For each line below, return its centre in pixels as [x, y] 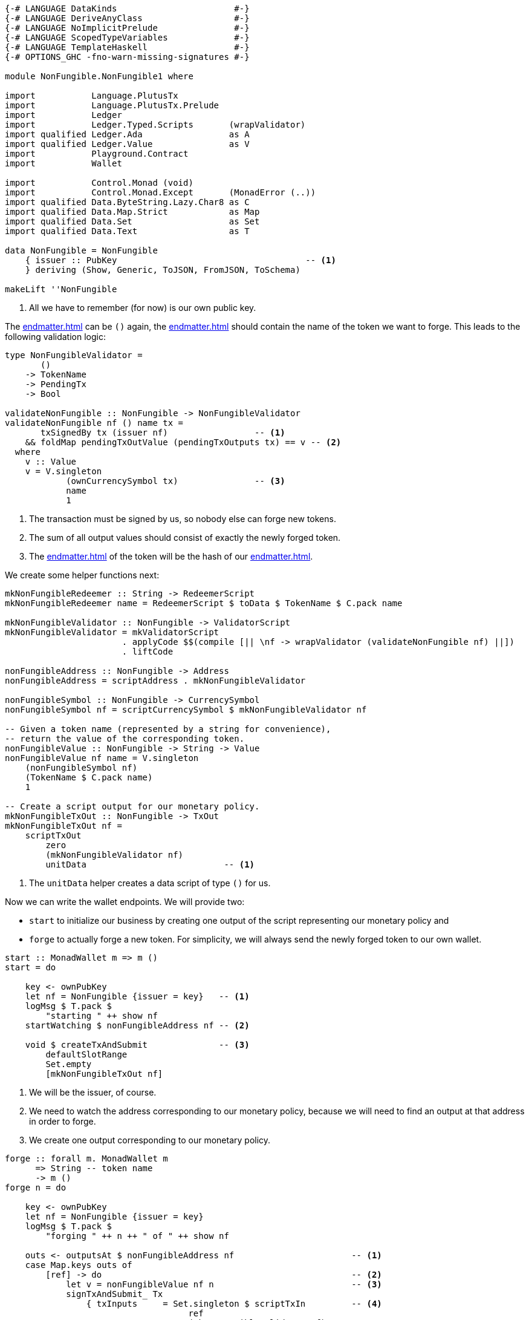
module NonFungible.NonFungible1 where [99, 76]
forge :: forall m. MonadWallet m [86, 1158]
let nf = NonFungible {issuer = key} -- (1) [137, 996]
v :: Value [51, 462]
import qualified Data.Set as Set [132, 221]
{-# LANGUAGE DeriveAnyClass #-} [127, 18]
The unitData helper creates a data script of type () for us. [150, 883]
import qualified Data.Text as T [127, 231]
